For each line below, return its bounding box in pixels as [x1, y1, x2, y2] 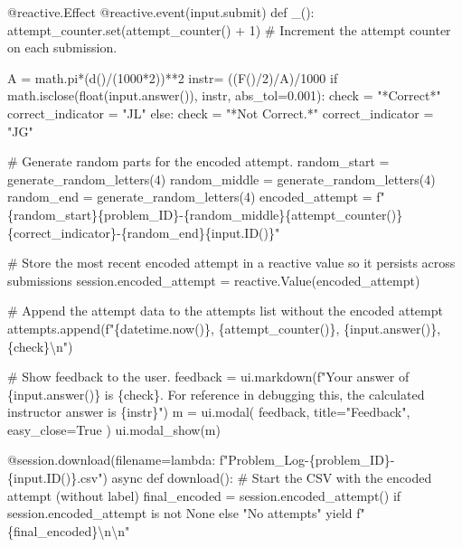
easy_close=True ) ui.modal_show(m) [7, 420, 221, 439]
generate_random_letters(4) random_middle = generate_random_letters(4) [7, 169, 436, 188]
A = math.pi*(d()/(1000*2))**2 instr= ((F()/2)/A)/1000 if [7, 68, 338, 87]
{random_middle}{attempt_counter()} [183, 204, 403, 223]
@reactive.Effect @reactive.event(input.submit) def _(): [7, 3, 315, 21]
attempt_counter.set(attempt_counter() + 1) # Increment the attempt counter [7, 20, 451, 39]
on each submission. [7, 38, 118, 57]
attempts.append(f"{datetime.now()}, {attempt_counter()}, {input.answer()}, [7, 318, 441, 337]
